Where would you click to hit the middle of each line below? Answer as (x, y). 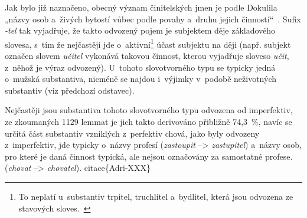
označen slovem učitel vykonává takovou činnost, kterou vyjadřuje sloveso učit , (147, 56)
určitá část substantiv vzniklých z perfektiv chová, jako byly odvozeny (132, 133)
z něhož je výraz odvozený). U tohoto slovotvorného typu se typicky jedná (140, 67)
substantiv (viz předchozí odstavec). (70, 90)
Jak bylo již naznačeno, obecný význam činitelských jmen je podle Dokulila (141, 7)
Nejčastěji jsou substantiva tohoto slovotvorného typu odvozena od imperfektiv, (149, 110)
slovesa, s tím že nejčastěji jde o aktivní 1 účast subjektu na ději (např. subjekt (148, 43)
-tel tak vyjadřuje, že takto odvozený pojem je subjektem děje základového (140, 30)
